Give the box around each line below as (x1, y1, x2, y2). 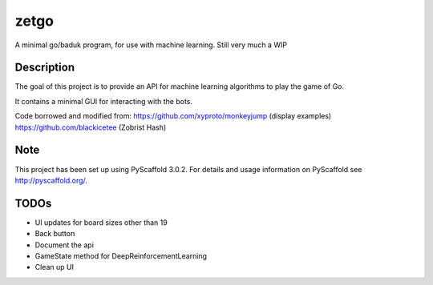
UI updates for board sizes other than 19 (34, 217, 168, 227)
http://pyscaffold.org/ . (14, 175, 88, 185)
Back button (34, 229, 75, 239)
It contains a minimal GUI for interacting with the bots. (14, 96, 192, 106)
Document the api (34, 240, 94, 250)
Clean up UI (34, 263, 74, 272)
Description (14, 61, 75, 74)
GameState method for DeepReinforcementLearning (34, 251, 208, 260)
